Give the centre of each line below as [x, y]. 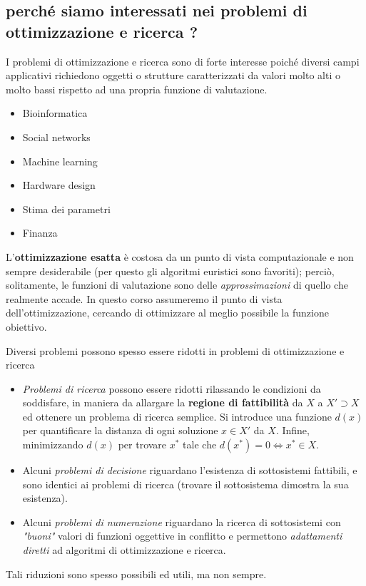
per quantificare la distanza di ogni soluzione [120, 430]
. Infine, [293, 430]
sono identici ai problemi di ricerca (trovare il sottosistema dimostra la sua [185, 484]
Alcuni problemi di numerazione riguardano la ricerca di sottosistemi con [182, 521]
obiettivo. [26, 326]
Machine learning [60, 161]
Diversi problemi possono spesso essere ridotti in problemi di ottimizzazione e [175, 350]
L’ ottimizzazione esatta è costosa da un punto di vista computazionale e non [180, 256]
